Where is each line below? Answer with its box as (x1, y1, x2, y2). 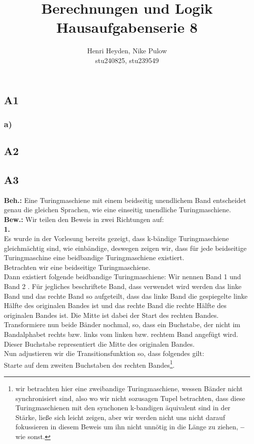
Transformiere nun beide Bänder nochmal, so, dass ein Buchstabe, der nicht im (4, 319, 240, 330)
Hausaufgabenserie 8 (56, 17, 198, 37)
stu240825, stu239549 (95, 55, 159, 65)
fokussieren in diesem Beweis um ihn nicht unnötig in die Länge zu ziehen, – (15, 422, 245, 432)
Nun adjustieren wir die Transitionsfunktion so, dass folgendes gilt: (4, 348, 204, 358)
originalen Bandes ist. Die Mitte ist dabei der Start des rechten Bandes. (4, 310, 219, 320)
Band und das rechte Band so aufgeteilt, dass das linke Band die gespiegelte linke (4, 290, 248, 301)
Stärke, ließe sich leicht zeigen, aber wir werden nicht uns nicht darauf (15, 412, 225, 422)
